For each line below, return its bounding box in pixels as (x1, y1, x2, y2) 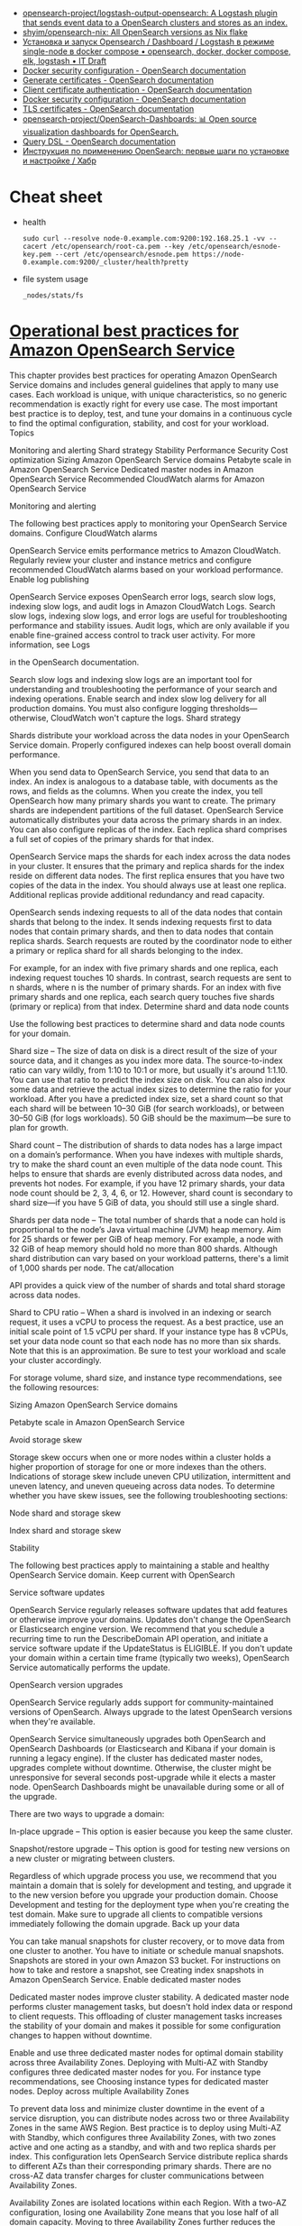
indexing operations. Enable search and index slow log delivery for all (9, 693, 268, 704)
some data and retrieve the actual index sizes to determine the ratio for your (9, 1084, 292, 1095)
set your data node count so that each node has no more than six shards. (9, 1335, 281, 1346)
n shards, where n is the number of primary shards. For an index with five (9, 982, 282, 993)
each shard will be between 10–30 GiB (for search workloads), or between (9, 1103, 285, 1113)
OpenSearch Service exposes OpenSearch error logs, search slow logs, (9, 591, 277, 602)
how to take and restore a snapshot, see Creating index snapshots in (9, 1965, 264, 1975)
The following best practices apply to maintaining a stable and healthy (9, 1560, 270, 1571)
